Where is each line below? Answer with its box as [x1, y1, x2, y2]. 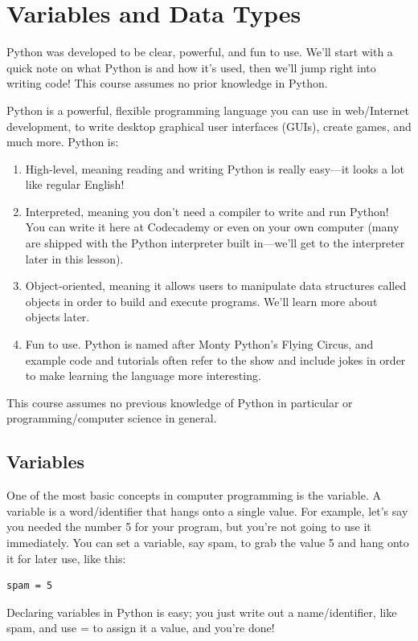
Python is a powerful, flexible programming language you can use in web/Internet [6, 101, 410, 118]
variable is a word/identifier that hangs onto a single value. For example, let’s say [6, 502, 408, 519]
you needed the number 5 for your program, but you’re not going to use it [6, 518, 371, 535]
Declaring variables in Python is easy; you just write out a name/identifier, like [6, 603, 397, 620]
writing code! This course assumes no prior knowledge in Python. [6, 75, 328, 92]
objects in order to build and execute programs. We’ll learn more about [25, 292, 378, 309]
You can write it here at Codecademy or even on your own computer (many [25, 218, 400, 235]
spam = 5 [6, 580, 53, 592]
